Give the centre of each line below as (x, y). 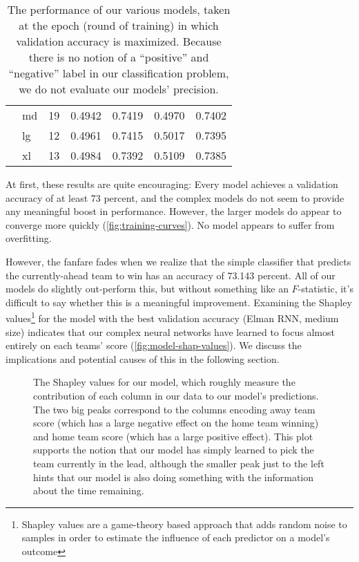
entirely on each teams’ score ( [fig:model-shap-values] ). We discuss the (154, 345)
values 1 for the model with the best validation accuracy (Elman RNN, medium (172, 317)
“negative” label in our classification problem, (119, 73)
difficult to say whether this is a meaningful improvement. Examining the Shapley (179, 302)
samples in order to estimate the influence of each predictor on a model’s (176, 537)
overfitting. (29, 238)
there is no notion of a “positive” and (119, 57)
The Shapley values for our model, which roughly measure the (164, 382)
